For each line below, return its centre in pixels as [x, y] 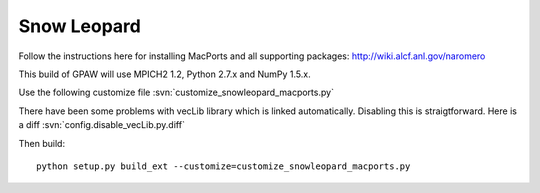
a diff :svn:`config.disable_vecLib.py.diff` [101, 125]
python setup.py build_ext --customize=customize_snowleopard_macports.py [223, 166]
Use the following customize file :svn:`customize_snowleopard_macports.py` [176, 92]
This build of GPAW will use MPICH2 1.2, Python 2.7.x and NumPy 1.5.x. [164, 74]
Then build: [41, 143]
